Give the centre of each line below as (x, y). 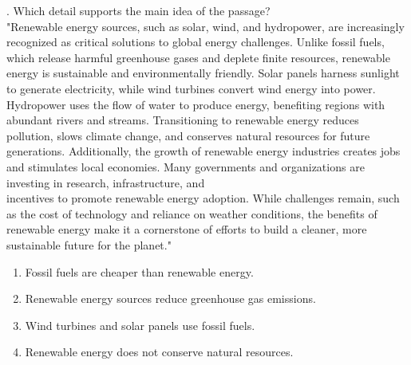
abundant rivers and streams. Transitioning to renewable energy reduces (183, 120)
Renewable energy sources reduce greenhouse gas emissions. (170, 298)
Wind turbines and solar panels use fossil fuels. (140, 325)
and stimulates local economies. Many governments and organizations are (186, 166)
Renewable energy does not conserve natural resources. (159, 352)
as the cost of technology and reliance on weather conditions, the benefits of (192, 213)
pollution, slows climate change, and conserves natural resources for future (188, 135)
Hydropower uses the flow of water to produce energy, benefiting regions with (196, 104)
